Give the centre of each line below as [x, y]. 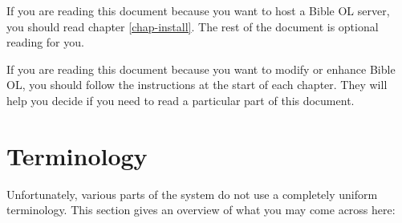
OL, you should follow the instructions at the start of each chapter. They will [197, 85]
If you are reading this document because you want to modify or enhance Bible [201, 69]
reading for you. [45, 42]
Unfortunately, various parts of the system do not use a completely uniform [192, 194]
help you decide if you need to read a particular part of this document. [181, 100]
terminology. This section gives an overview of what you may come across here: [201, 210]
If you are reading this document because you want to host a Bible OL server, [198, 10]
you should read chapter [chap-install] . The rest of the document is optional [193, 26]
